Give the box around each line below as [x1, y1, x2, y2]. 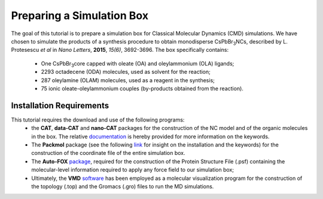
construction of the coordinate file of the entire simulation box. [31, 150, 185, 157]
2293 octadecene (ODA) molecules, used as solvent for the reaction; [41, 69, 211, 76]
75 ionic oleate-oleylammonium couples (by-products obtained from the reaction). [41, 85, 243, 92]
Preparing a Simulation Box [11, 9, 149, 22]
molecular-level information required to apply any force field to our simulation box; [31, 166, 234, 173]
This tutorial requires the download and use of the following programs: [11, 116, 185, 123]
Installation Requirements [11, 100, 109, 110]
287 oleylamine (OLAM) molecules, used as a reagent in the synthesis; [41, 76, 215, 83]
